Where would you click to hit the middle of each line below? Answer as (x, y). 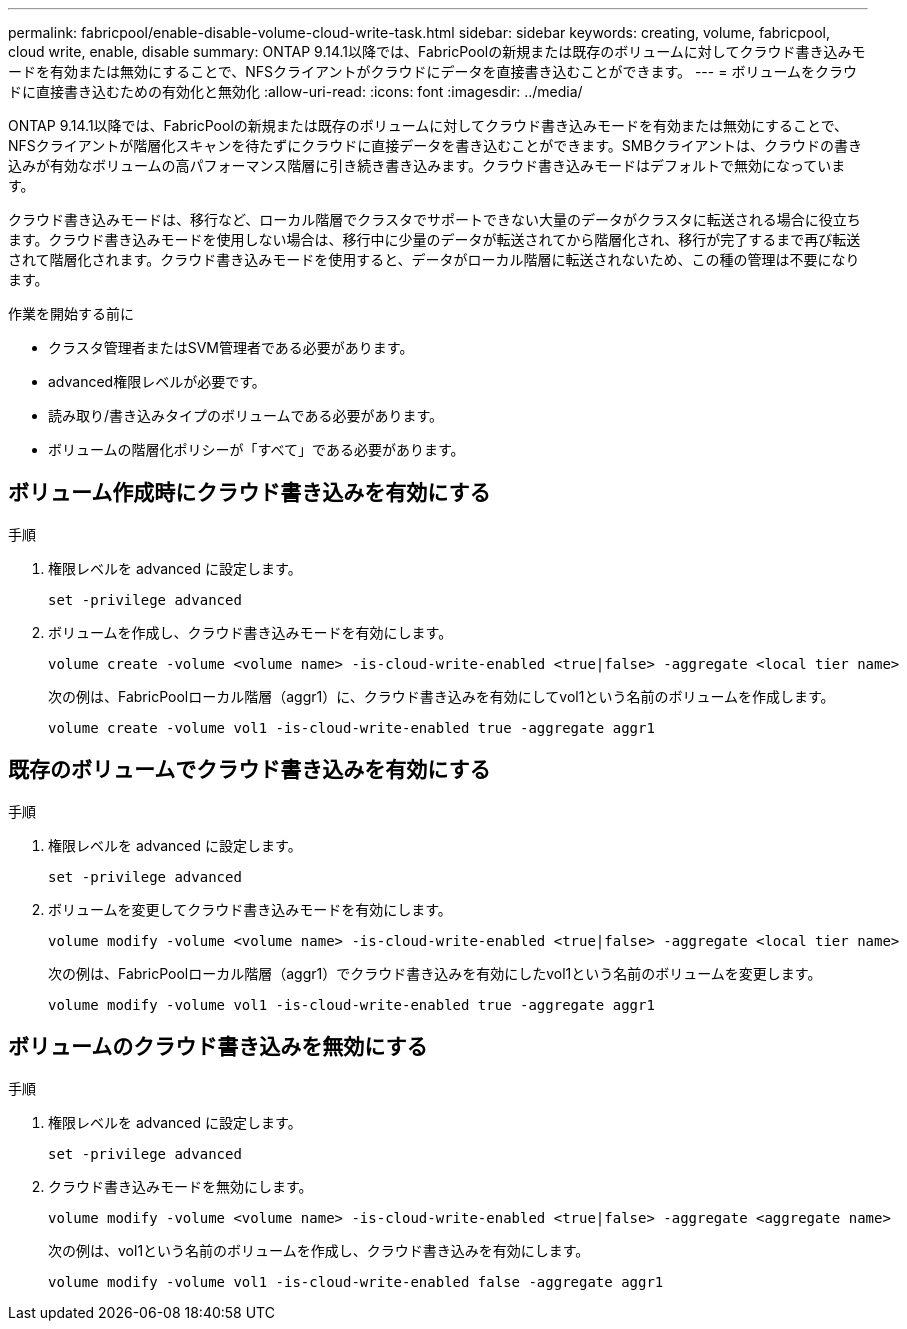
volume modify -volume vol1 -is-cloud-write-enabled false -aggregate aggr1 (356, 1281)
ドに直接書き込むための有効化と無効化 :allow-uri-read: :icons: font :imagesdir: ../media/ (295, 91)
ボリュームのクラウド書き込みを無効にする (218, 1047)
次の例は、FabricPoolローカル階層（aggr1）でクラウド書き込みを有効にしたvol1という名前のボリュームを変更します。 (435, 973)
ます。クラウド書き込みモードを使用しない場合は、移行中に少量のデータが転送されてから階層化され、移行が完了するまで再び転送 (434, 239)
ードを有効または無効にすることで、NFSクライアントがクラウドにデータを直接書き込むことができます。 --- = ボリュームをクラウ (432, 71)
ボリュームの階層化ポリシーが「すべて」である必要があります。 (256, 449)
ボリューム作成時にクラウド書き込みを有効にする (249, 493)
